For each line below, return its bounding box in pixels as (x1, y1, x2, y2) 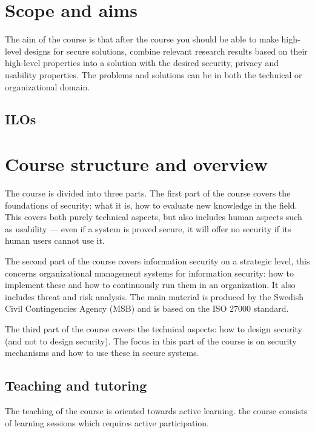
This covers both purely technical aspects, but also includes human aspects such (5, 210, 302, 223)
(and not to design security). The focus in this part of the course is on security (5, 334, 297, 347)
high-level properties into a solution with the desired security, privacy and (5, 56, 279, 69)
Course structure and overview (5, 152, 268, 176)
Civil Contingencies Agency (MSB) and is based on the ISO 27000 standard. (5, 302, 289, 315)
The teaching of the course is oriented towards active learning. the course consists (5, 404, 308, 417)
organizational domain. (5, 80, 90, 93)
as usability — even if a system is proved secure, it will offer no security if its (5, 222, 291, 235)
